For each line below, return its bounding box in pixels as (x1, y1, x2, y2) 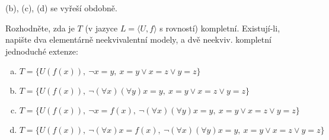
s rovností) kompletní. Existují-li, (159, 21, 280, 34)
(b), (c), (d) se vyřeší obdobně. (5, 2, 117, 14)
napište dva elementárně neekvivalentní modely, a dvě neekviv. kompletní (5, 33, 271, 46)
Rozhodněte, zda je (5, 21, 75, 34)
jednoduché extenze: (5, 44, 78, 57)
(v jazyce (85, 21, 118, 34)
